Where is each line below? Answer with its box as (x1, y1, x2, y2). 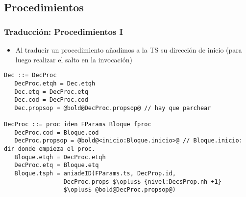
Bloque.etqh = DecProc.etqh (14, 153, 106, 161)
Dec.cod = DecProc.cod (14, 96, 88, 104)
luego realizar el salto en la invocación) (15, 54, 132, 64)
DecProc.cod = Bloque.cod (14, 129, 99, 136)
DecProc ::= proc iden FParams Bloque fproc (4, 121, 151, 128)
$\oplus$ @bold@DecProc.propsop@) (63, 186, 176, 194)
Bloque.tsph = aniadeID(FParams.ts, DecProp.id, (14, 170, 176, 177)
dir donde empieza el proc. (4, 145, 96, 153)
